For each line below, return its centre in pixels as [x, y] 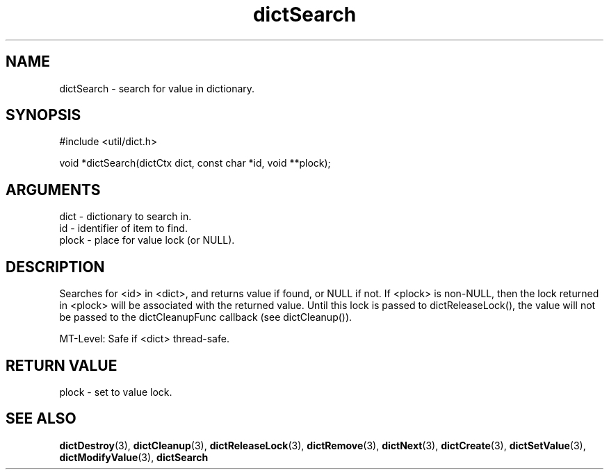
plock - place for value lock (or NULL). [147, 240]
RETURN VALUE [62, 365]
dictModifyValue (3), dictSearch [134, 457]
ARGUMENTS [53, 190]
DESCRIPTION [55, 267]
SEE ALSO [41, 419]
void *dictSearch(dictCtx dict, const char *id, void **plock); [195, 163]
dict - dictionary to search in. [125, 217]
